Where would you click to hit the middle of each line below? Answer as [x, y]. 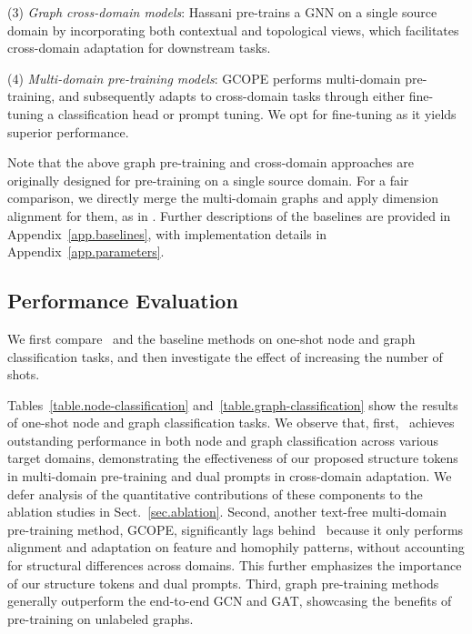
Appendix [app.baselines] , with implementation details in [167, 233]
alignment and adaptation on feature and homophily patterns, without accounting [236, 547]
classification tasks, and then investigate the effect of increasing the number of [225, 356]
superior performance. [68, 131]
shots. [24, 374]
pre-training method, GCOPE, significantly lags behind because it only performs [236, 529]
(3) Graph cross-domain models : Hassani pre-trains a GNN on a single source [222, 12]
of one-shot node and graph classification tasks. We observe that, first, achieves [231, 423]
